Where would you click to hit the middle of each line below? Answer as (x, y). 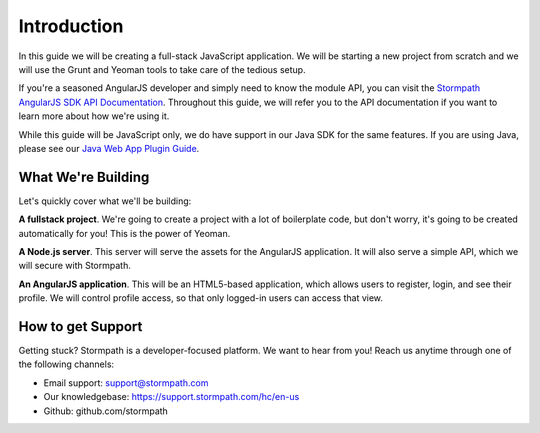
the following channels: (66, 364)
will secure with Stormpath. (75, 266)
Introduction (71, 26)
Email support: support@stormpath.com (126, 382)
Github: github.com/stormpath (106, 411)
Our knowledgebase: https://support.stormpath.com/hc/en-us (171, 397)
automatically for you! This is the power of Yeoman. (124, 233)
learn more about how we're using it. (94, 116)
